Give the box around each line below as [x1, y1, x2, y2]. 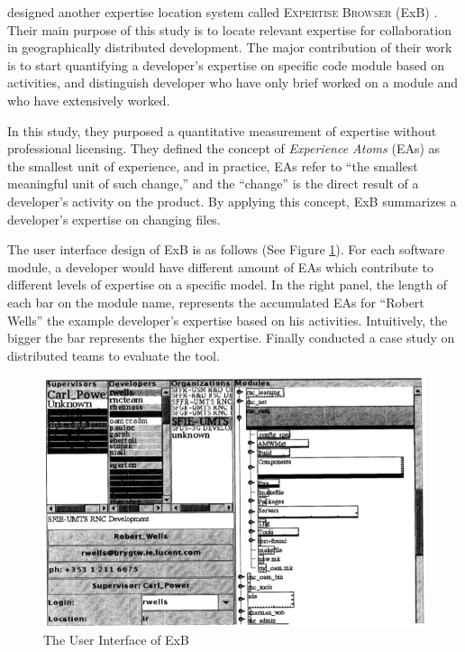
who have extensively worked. [7, 90, 170, 109]
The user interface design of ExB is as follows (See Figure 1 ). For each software [7, 240, 445, 259]
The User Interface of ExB [43, 630, 189, 649]
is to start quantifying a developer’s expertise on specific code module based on [7, 55, 445, 74]
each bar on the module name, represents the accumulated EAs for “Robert [7, 292, 424, 311]
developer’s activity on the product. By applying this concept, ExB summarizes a [7, 191, 457, 210]
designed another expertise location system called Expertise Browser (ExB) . [7, 3, 438, 21]
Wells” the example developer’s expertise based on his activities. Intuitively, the [7, 310, 448, 329]
